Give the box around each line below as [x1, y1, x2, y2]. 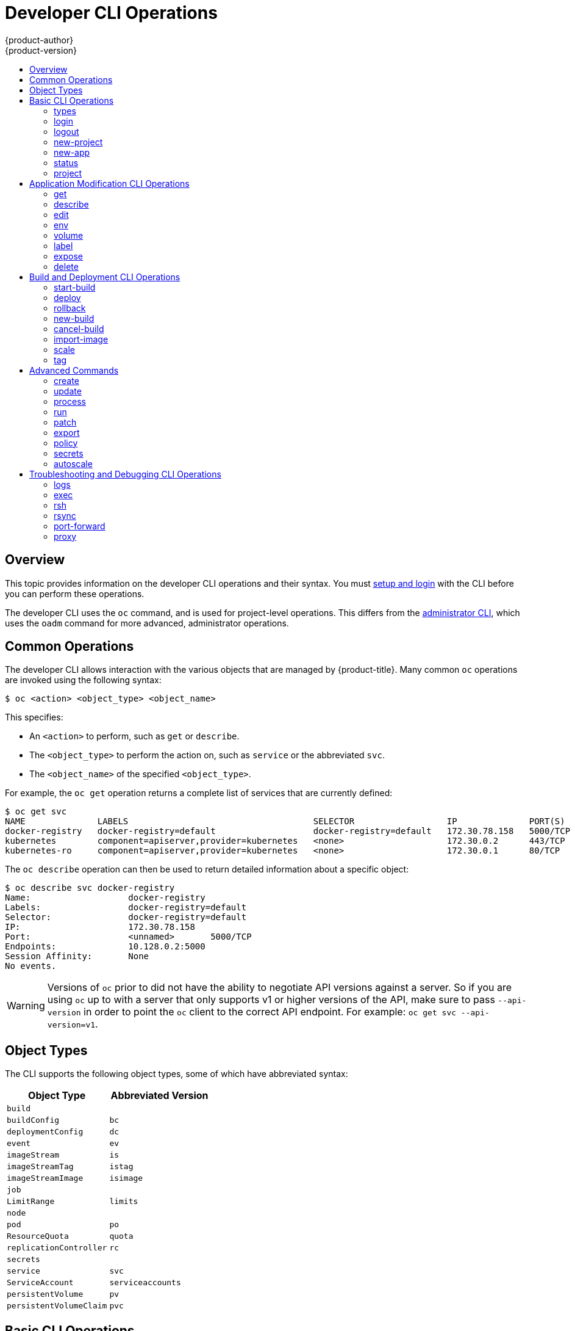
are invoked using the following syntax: [5, 675, 162, 686]
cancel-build [54, 323, 104, 334]
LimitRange [7, 1197, 55, 1206]
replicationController [7, 1243, 107, 1253]
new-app [54, 147, 90, 158]
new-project [54, 136, 103, 147]
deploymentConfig [7, 1127, 84, 1137]
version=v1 [47, 1020, 96, 1030]
